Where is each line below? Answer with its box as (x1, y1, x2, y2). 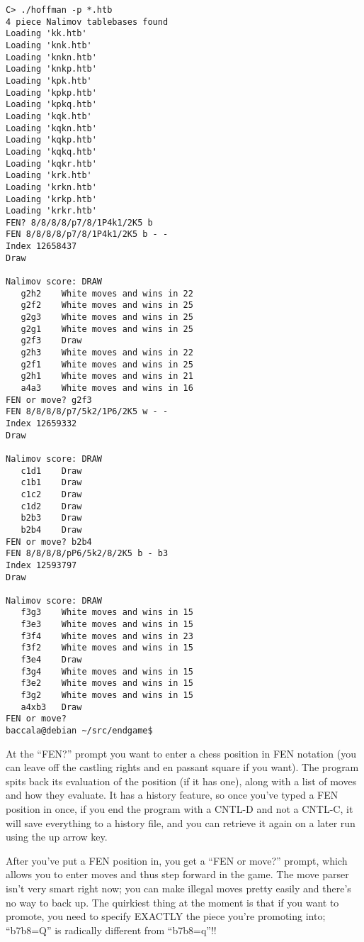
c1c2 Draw (21, 489, 82, 499)
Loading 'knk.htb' (6, 40, 92, 50)
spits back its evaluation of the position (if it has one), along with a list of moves (6, 773, 357, 788)
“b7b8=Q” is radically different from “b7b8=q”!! (6, 922, 217, 937)
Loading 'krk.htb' (6, 170, 92, 181)
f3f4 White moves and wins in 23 (21, 631, 193, 641)
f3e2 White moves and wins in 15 (21, 678, 193, 689)
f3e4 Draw (21, 655, 82, 665)
